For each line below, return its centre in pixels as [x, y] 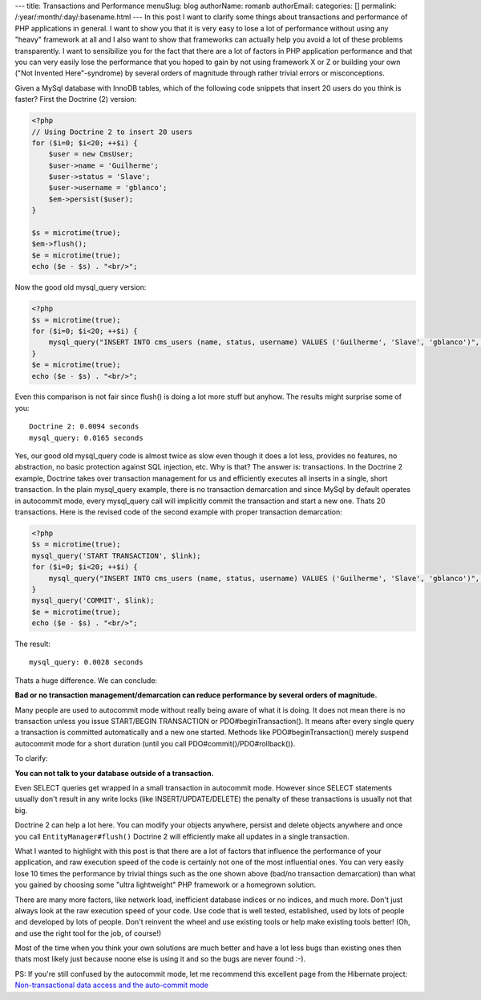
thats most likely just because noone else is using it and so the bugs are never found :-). [160, 959]
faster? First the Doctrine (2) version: [76, 100]
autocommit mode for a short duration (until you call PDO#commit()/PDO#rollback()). [155, 743]
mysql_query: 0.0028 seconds [86, 663]
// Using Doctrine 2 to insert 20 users [112, 132]
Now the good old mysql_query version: [81, 287]
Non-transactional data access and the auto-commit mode [111, 985]
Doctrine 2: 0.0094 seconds [84, 427]
